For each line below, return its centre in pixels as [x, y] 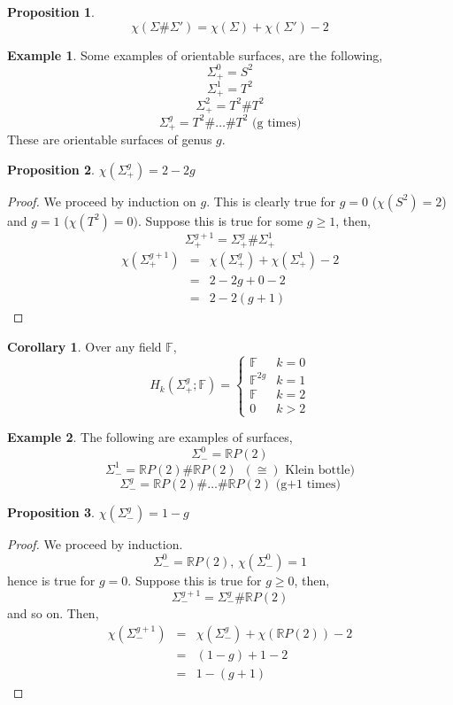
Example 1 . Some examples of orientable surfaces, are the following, [195, 54]
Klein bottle [318, 470]
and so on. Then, [53, 613]
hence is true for [51, 580]
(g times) [277, 123]
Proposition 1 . [51, 12]
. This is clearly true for [271, 201]
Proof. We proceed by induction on [102, 201]
